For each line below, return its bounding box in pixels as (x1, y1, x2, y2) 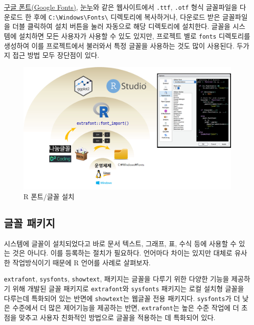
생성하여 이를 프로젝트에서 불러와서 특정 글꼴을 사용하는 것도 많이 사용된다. (4, 40, 234, 50)
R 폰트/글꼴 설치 (23, 191, 74, 201)
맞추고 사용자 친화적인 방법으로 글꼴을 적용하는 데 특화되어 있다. (19, 312, 216, 323)
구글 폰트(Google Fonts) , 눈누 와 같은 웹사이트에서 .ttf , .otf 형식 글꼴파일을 (4, 2, 238, 12)
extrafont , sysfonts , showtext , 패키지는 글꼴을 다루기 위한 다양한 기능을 (4, 274, 229, 284)
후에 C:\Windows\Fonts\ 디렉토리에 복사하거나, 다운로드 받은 (33, 11, 220, 22)
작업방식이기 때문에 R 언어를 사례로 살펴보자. (12, 257, 151, 267)
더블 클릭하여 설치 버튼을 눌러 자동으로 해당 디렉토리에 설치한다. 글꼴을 (12, 21, 231, 31)
